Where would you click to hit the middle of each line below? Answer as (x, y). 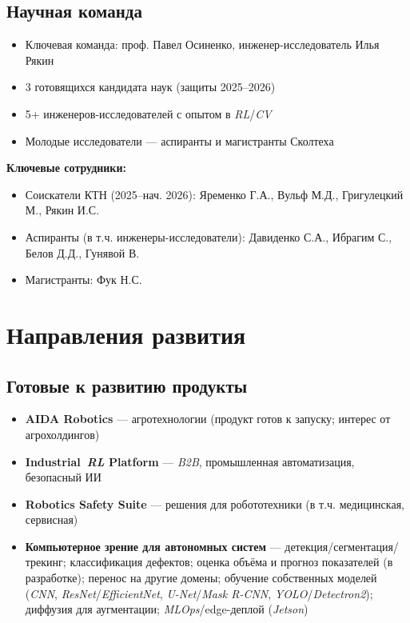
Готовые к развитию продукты (127, 385)
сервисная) (52, 519)
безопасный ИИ (63, 477)
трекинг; (46, 562)
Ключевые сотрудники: (66, 168)
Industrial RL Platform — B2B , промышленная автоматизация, (190, 461)
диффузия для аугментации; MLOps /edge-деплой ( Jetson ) (167, 609)
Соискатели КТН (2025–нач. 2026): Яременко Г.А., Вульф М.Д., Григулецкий (214, 194)
